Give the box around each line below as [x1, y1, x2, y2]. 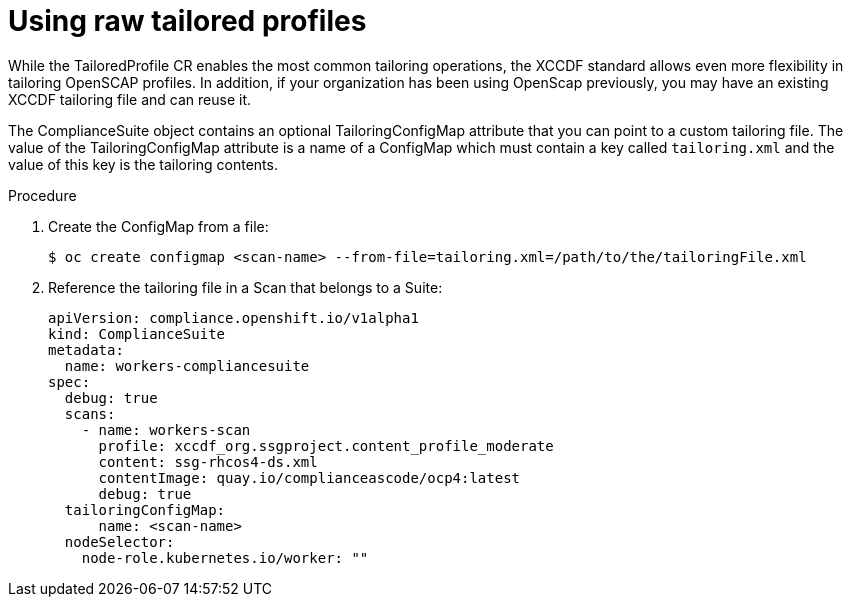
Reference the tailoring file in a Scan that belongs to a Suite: [48, 278, 443, 296]
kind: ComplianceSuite [48, 325, 226, 342]
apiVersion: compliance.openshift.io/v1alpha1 [48, 309, 419, 326]
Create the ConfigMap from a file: [48, 217, 269, 235]
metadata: [48, 341, 124, 358]
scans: [64, 405, 116, 422]
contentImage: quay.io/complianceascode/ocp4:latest [98, 469, 521, 486]
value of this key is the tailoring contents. [8, 155, 278, 173]
